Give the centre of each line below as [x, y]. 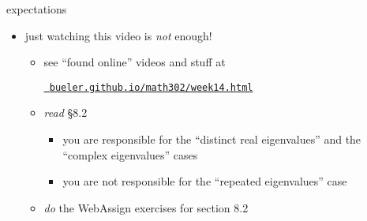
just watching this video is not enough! [118, 35]
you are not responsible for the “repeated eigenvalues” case [205, 181]
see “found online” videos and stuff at [135, 62]
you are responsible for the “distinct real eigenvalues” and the [212, 139]
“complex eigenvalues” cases [130, 154]
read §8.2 [66, 112]
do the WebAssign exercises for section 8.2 [146, 207]
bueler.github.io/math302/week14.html [151, 87]
